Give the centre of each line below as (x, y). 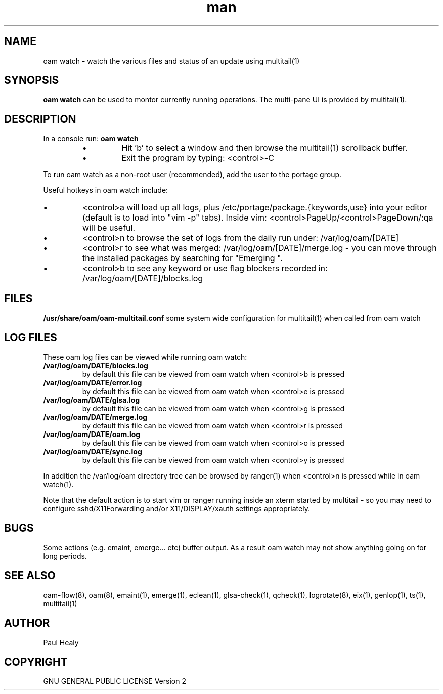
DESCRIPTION (40, 119)
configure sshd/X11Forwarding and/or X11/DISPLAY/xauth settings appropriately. (176, 508)
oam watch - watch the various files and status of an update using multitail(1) (171, 61)
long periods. (65, 556)
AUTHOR (27, 623)
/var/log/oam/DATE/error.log (93, 382)
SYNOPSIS (32, 80)
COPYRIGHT (36, 662)
